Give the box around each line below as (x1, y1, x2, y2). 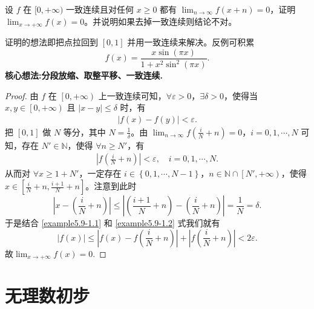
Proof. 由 (5, 89, 39, 102)
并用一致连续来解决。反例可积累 (127, 36, 255, 48)
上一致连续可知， (98, 89, 166, 102)
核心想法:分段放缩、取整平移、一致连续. (5, 69, 163, 82)
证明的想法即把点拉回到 (5, 36, 98, 48)
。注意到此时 (85, 180, 137, 192)
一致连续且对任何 (66, 3, 134, 15)
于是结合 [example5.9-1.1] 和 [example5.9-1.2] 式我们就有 (5, 216, 220, 229)
